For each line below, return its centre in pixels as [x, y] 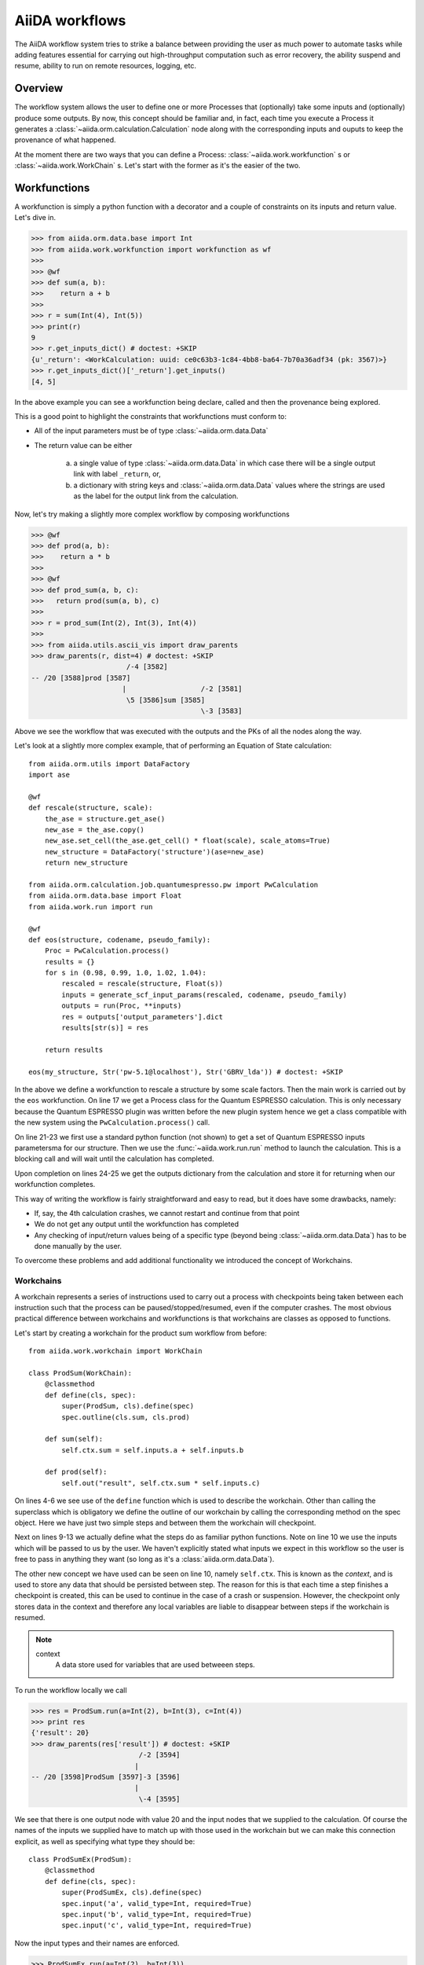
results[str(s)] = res [105, 1028]
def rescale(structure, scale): [91, 808]
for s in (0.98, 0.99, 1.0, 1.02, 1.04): [126, 973]
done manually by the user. [78, 1247]
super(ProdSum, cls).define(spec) [128, 1406]
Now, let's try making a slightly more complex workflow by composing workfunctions [152, 514]
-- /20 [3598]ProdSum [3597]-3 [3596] [106, 1777]
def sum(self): [74, 1439]
